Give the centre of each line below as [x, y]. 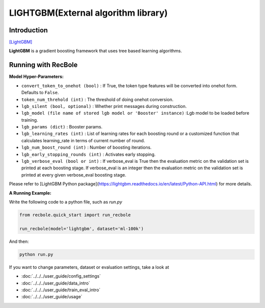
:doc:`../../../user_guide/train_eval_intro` [61, 290]
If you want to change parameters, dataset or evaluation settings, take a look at [89, 267]
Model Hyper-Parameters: [36, 77]
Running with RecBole [43, 65]
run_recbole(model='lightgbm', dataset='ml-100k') [82, 229]
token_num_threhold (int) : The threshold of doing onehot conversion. [97, 99]
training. [30, 120]
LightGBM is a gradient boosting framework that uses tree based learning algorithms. [95, 51]
